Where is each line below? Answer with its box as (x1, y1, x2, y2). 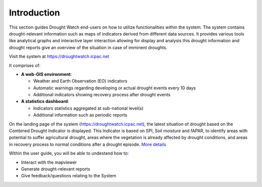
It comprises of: (9, 62, 41, 68)
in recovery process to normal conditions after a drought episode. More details (9, 141, 166, 147)
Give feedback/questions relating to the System (21, 173, 116, 179)
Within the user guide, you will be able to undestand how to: (9, 151, 129, 156)
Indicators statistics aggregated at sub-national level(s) (33, 105, 144, 111)
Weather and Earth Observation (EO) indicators (33, 78, 128, 84)
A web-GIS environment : (21, 71, 72, 77)
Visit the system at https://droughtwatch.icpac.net (9, 53, 109, 59)
